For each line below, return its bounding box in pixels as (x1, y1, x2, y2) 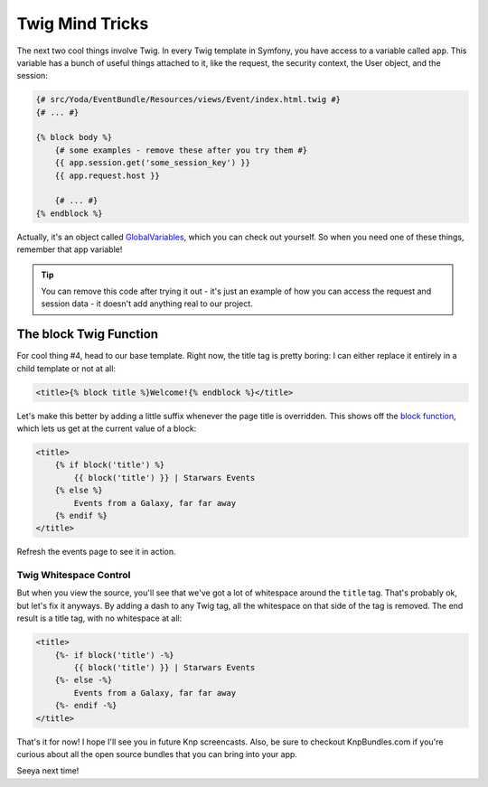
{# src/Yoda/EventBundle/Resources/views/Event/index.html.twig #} (35, 95, 342, 105)
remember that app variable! (16, 244, 123, 255)
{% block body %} (35, 132, 113, 143)
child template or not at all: (16, 362, 117, 374)
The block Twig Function (16, 326, 158, 342)
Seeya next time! (16, 765, 80, 776)
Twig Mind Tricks (16, 14, 149, 33)
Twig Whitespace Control (16, 569, 131, 582)
